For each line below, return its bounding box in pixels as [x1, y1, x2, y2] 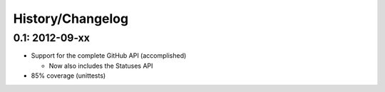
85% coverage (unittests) [31, 71, 106, 80]
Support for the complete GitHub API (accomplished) [31, 51, 187, 60]
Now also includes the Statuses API [48, 61, 153, 70]
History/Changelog [13, 11, 128, 26]
